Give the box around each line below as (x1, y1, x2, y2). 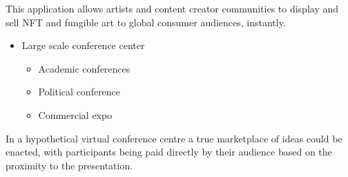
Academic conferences (38, 61, 130, 75)
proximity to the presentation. (6, 158, 133, 172)
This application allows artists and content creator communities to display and (6, 1, 339, 15)
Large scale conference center (21, 38, 145, 53)
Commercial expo (38, 107, 113, 122)
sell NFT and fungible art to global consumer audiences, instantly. (6, 15, 286, 29)
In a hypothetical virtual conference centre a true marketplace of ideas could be (6, 131, 342, 145)
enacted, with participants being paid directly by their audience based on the (6, 145, 332, 159)
